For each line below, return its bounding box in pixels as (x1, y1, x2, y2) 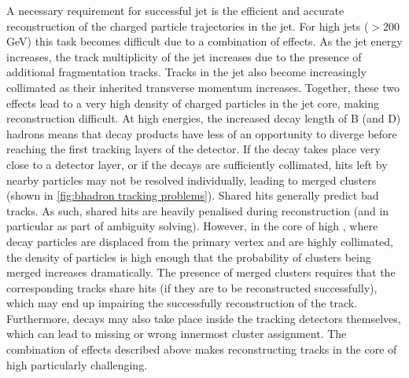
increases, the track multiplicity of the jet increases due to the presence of (6, 48, 362, 64)
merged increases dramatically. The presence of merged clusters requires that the (6, 264, 396, 281)
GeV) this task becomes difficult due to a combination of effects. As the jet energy (6, 33, 403, 50)
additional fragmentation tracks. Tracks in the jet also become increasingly (6, 64, 367, 80)
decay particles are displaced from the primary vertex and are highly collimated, (6, 233, 393, 249)
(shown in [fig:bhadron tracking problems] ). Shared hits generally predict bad (6, 187, 379, 204)
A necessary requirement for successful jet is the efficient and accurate (6, 2, 345, 18)
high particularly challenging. (6, 356, 148, 372)
